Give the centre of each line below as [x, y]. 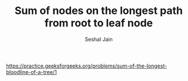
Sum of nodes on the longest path [99, 11]
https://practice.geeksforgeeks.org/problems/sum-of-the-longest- [87, 66]
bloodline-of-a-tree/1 [31, 72]
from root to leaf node [99, 23]
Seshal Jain [99, 39]
